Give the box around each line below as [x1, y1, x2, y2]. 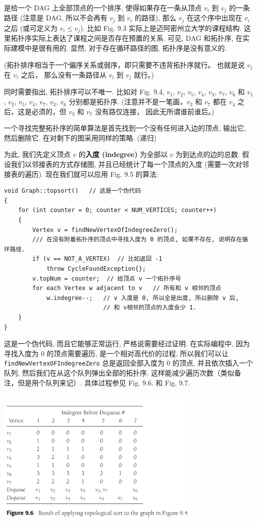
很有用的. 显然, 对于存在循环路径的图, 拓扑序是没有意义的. [38, 42, 227, 53]
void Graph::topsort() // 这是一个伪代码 [4, 187, 141, 195]
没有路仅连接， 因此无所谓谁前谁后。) [95, 106, 214, 116]
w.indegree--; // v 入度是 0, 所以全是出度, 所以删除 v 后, [46, 294, 239, 301]
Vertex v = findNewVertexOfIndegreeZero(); [32, 226, 178, 233]
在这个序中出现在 [186, 12, 242, 23]
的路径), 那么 [134, 12, 176, 23]
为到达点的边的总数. [175, 149, 240, 159]
